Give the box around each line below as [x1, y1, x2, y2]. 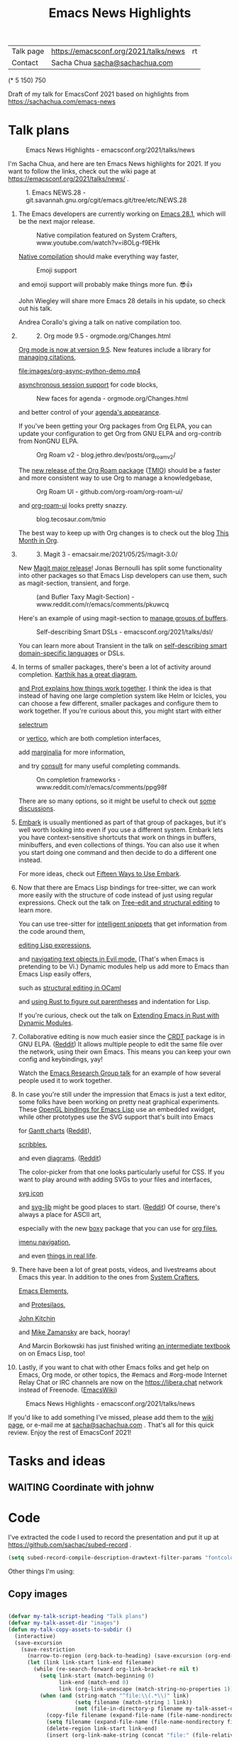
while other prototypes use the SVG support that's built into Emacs [18, 1113, 213, 1121]
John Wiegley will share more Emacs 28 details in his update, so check [18, 297, 226, 305]
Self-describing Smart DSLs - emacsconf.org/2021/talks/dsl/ [35, 627, 213, 636]
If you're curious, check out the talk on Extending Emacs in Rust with [18, 1010, 220, 1020]
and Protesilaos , [18, 1300, 66, 1309]
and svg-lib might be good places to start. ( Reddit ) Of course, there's [18, 1202, 221, 1211]
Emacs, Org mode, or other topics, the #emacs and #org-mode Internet [18, 1370, 228, 1379]
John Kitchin [18, 1314, 56, 1322]
